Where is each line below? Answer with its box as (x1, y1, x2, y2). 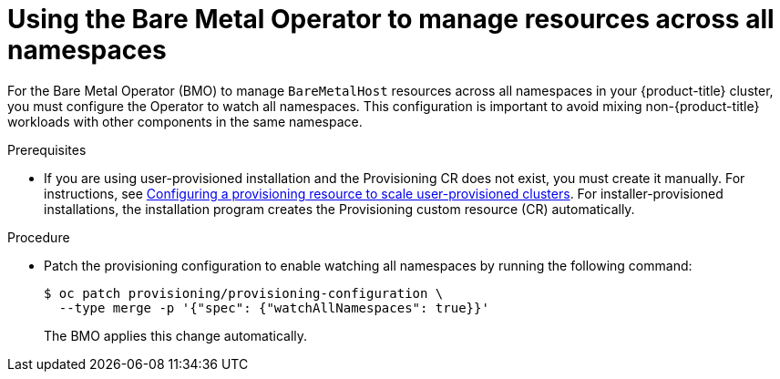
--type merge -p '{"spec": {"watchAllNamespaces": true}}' (58, 300, 489, 315)
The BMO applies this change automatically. (44, 327, 308, 343)
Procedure (7, 229, 70, 245)
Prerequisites (7, 141, 87, 158)
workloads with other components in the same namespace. (7, 113, 363, 129)
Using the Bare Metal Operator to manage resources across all (7, 4, 775, 35)
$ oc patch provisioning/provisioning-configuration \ (44, 285, 444, 301)
